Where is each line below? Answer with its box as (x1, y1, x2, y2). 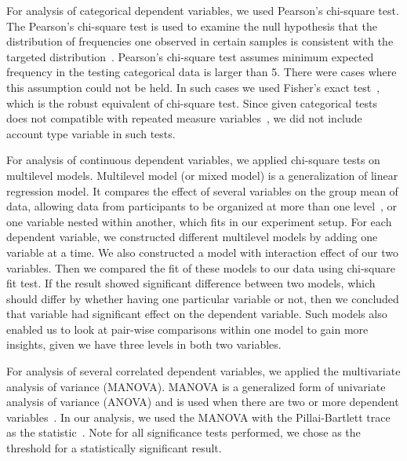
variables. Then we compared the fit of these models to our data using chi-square (6, 259, 395, 276)
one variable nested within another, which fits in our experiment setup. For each (6, 213, 392, 229)
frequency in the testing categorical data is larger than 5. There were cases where (6, 64, 397, 80)
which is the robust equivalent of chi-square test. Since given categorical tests (6, 94, 378, 111)
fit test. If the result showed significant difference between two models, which (6, 275, 376, 291)
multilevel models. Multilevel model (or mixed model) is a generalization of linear (6, 166, 398, 183)
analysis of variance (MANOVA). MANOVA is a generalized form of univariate (6, 378, 386, 394)
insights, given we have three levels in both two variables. (6, 336, 282, 353)
